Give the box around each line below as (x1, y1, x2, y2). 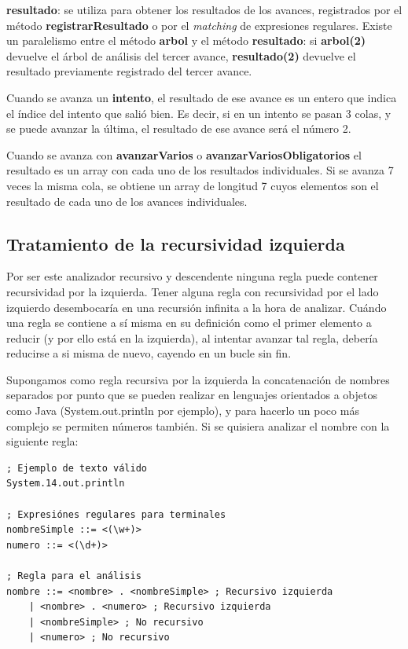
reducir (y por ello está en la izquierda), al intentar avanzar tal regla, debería (6, 329, 378, 346)
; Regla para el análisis (6, 570, 142, 582)
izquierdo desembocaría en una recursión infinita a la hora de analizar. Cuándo (6, 299, 387, 315)
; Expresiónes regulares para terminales (6, 508, 226, 520)
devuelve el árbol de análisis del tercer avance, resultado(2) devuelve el (6, 47, 356, 64)
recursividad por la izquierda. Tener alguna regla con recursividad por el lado (6, 283, 379, 299)
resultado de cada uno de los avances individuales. (6, 192, 248, 209)
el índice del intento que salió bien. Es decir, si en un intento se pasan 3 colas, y (6, 104, 391, 121)
